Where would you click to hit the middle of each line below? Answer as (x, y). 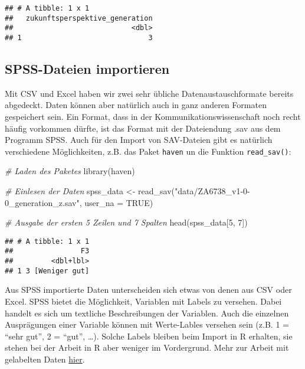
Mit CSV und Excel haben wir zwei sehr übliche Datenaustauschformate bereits (149, 93)
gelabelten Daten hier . (45, 359)
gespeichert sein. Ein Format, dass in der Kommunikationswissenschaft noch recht (153, 117)
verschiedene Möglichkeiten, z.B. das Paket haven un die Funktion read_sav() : (148, 151)
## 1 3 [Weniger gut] (47, 271)
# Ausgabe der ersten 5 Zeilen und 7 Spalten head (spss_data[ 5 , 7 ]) (126, 222)
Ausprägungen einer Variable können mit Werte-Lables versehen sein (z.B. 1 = (147, 324)
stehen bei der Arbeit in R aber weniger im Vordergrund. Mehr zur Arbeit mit (147, 347)
